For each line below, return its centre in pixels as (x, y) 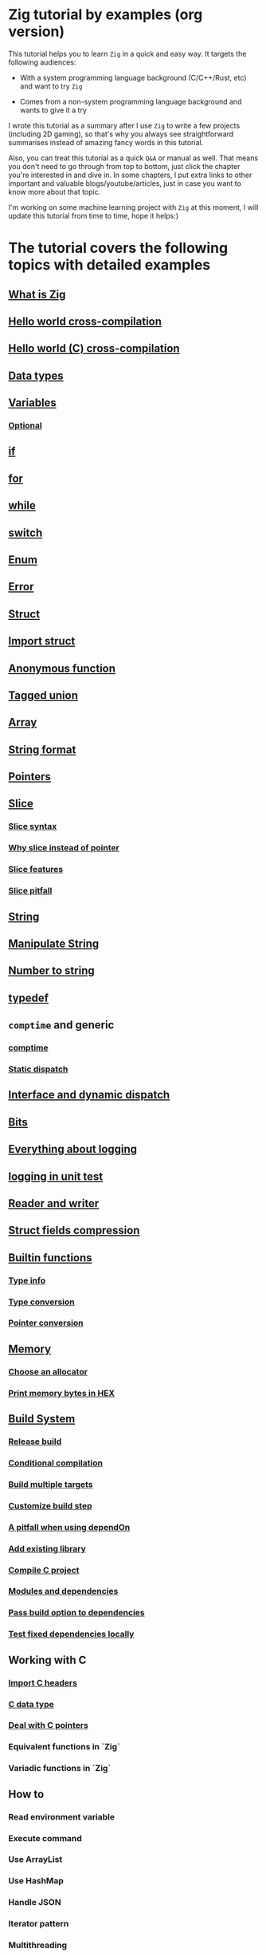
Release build (35, 1441)
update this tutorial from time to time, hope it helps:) (94, 215)
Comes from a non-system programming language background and (131, 101)
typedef (29, 998)
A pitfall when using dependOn (69, 1527)
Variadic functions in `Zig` (60, 1769)
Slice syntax (33, 826)
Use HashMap (36, 1881)
